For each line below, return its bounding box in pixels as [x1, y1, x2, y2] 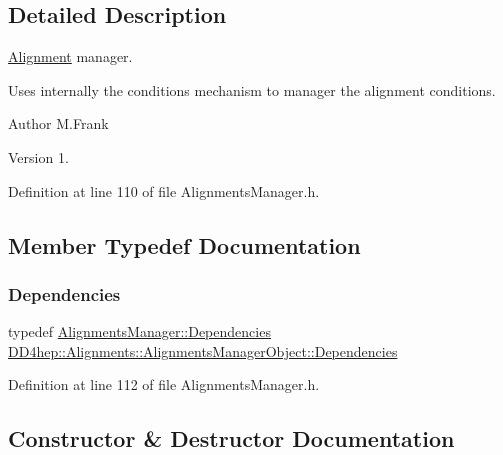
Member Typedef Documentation [8, 229, 361, 260]
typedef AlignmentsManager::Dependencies [8, 321, 271, 342]
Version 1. [8, 146, 69, 167]
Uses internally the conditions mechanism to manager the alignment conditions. [8, 79, 496, 100]
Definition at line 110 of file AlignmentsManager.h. [8, 180, 320, 201]
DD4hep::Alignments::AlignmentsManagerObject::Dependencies [8, 340, 398, 361]
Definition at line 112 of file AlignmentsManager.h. [8, 374, 320, 395]
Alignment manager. [8, 46, 133, 67]
